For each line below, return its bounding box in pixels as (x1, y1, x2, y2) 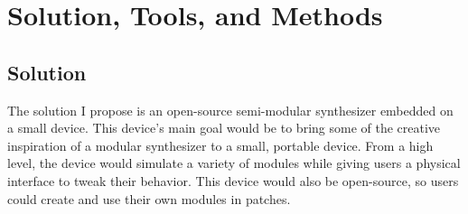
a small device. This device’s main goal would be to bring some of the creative (7, 118, 441, 137)
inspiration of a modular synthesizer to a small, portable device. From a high (7, 135, 434, 154)
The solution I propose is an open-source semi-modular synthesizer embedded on (7, 100, 454, 119)
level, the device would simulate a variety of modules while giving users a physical (7, 154, 461, 172)
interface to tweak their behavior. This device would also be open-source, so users (7, 171, 459, 190)
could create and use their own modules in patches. (7, 189, 291, 208)
